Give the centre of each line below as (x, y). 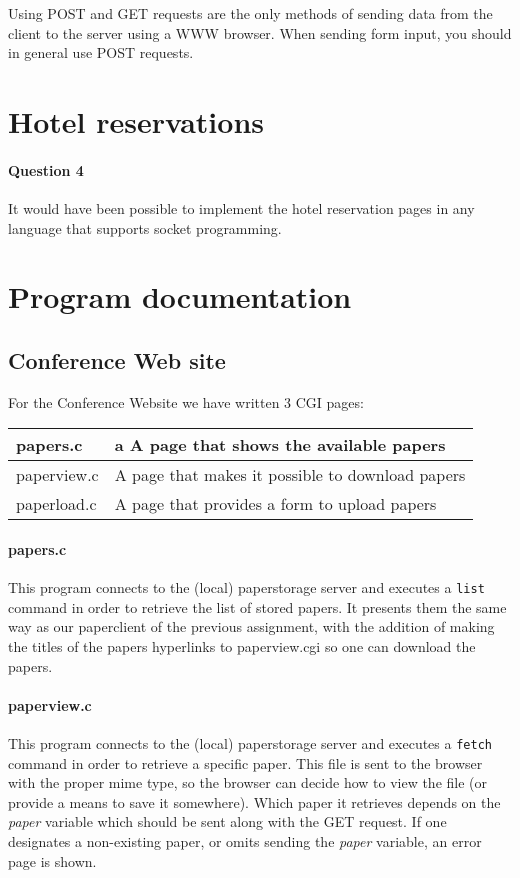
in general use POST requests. (101, 52)
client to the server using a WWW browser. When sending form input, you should (260, 32)
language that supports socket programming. (145, 227)
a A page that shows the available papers (280, 445)
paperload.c (56, 504)
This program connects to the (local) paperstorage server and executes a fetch (250, 742)
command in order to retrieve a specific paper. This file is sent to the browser (245, 762)
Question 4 (46, 169)
